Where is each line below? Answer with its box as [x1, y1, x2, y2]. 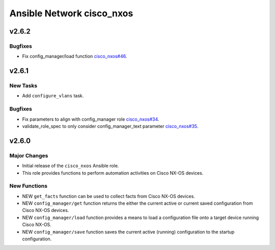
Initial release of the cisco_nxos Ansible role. [22, 163, 119, 169]
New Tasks [9, 82, 38, 89]
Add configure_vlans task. [22, 93, 84, 99]
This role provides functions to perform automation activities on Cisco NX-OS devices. [22, 170, 204, 176]
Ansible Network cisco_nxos [9, 8, 133, 19]
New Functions [9, 182, 48, 189]
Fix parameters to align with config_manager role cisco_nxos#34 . [22, 116, 159, 122]
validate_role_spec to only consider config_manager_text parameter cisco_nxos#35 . [22, 123, 199, 129]
